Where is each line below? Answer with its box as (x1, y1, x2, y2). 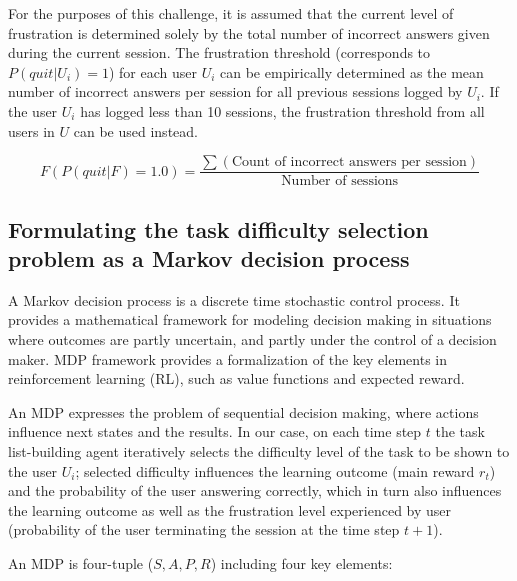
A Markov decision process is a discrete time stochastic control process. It (8, 289, 460, 310)
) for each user (108, 61, 197, 82)
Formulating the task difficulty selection (8, 213, 429, 244)
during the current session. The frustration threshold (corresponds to (8, 42, 431, 63)
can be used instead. (73, 120, 198, 141)
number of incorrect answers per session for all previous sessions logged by (8, 81, 463, 102)
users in (8, 120, 55, 141)
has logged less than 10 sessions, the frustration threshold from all (80, 100, 485, 121)
